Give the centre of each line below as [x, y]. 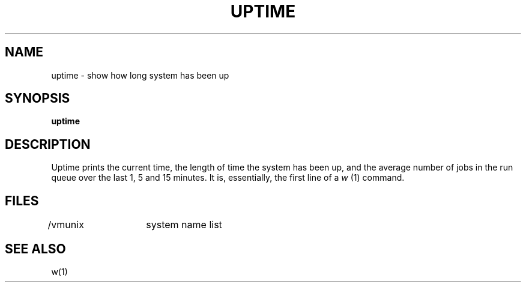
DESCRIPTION [48, 144]
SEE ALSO [35, 249]
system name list [184, 225]
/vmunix [66, 225]
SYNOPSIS [38, 98]
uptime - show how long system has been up [140, 75]
